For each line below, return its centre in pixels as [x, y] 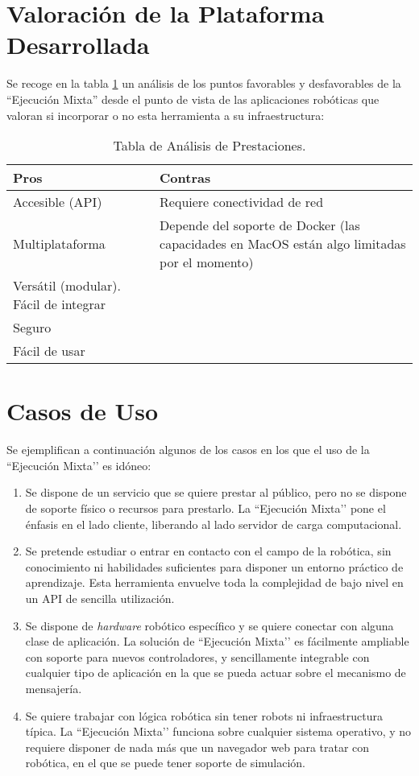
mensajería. [54, 688]
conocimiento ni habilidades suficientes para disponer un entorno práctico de [214, 566]
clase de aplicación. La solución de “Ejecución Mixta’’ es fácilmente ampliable [217, 641]
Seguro [32, 328]
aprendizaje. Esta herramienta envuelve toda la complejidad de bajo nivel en [214, 582]
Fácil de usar [49, 351]
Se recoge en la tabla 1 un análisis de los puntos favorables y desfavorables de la [204, 83]
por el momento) [207, 262]
